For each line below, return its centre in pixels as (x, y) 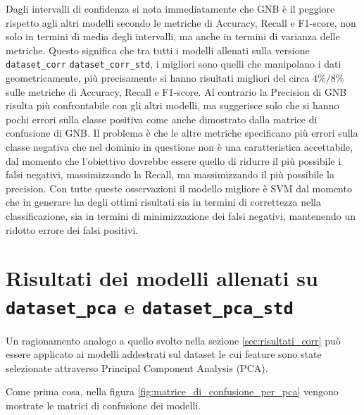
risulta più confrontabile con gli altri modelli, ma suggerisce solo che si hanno (172, 105)
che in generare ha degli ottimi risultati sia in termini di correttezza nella (163, 202)
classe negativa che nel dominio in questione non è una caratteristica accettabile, (180, 147)
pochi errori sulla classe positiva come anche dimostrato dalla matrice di (162, 119)
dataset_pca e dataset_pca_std (150, 305)
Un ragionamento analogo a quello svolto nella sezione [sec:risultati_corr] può (173, 340)
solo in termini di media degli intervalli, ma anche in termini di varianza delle (173, 36)
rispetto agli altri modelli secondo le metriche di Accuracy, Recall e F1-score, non (181, 22)
